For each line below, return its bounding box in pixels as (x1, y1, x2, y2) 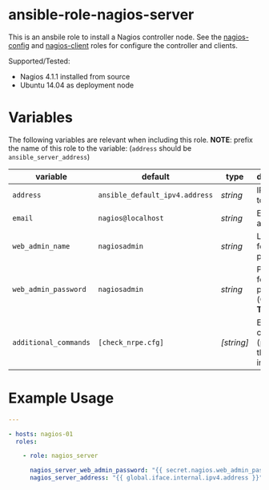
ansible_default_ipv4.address (98, 190, 214, 200)
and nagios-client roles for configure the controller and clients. (30, 40, 238, 50)
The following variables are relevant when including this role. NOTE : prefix (8, 135, 254, 144)
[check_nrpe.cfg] (98, 338, 164, 346)
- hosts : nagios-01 (8, 430, 74, 438)
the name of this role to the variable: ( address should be (8, 143, 192, 153)
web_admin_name (12, 241, 70, 250)
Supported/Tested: (8, 56, 70, 66)
